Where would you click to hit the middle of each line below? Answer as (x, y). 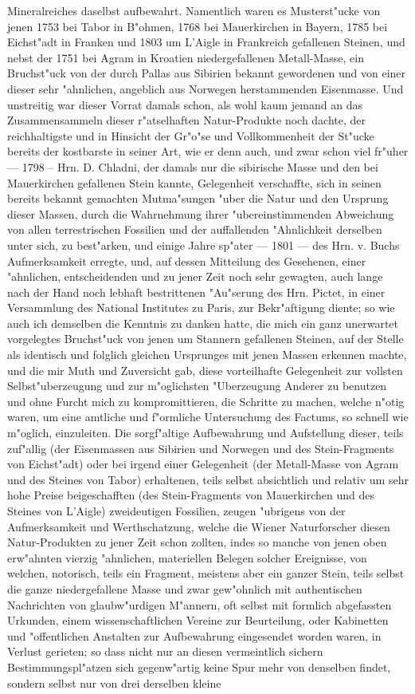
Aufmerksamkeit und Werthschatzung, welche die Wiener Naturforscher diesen (199, 526)
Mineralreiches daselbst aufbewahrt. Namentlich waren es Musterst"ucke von (194, 10)
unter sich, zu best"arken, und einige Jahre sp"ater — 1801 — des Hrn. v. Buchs (204, 244)
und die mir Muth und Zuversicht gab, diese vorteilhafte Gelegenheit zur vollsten (205, 370)
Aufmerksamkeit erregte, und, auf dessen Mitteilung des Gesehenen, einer (187, 260)
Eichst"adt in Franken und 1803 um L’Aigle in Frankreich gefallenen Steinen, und (206, 42)
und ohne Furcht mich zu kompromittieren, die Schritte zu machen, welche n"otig (206, 401)
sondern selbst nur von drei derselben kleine (114, 682)
